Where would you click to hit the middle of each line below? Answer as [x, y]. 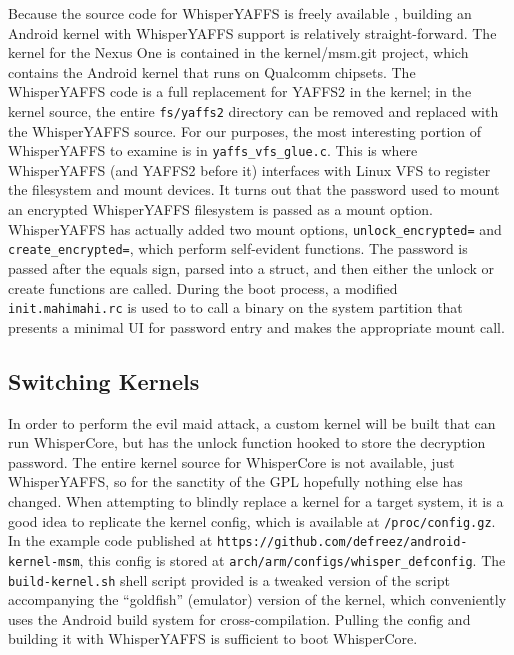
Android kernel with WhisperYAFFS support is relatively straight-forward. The [252, 32]
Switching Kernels [104, 380]
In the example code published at [110, 540]
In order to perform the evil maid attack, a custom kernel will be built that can [252, 422]
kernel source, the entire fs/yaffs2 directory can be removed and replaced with [253, 110]
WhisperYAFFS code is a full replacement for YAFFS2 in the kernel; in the [240, 91]
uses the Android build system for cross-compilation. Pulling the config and [239, 618]
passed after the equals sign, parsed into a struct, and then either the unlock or [251, 267]
